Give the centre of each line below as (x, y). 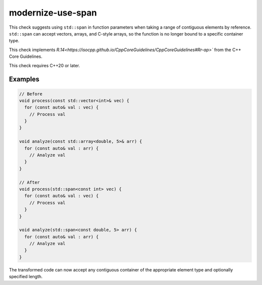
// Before (31, 94)
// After (30, 182)
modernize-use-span (53, 13)
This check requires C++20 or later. (44, 65)
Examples (24, 80)
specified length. (26, 277)
